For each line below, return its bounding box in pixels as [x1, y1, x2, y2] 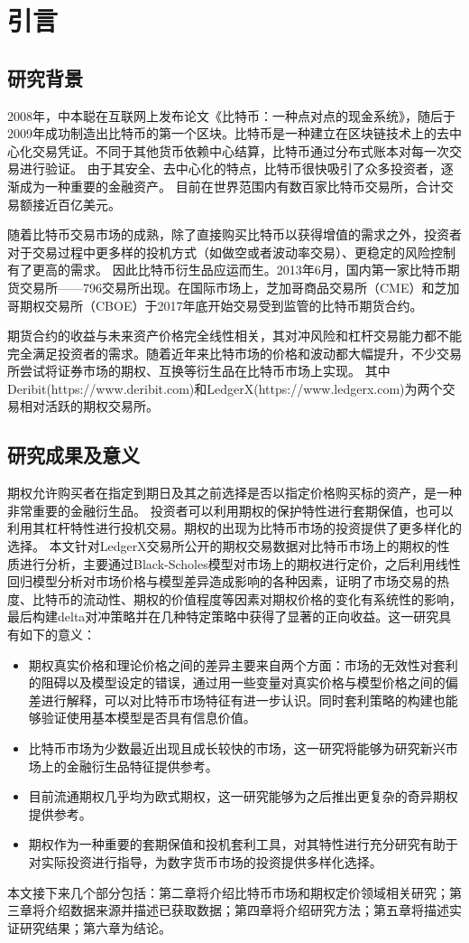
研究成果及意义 [7, 441, 140, 469]
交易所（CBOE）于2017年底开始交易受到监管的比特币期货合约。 [44, 295, 423, 314]
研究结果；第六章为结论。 [19, 918, 171, 937]
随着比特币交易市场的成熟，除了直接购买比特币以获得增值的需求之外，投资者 [7, 225, 462, 244]
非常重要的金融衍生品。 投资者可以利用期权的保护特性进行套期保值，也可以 [7, 500, 454, 519]
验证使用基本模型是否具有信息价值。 [41, 708, 256, 727]
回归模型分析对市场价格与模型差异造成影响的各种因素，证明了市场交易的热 [7, 572, 449, 591]
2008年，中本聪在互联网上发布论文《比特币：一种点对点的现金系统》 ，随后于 [7, 106, 455, 125]
